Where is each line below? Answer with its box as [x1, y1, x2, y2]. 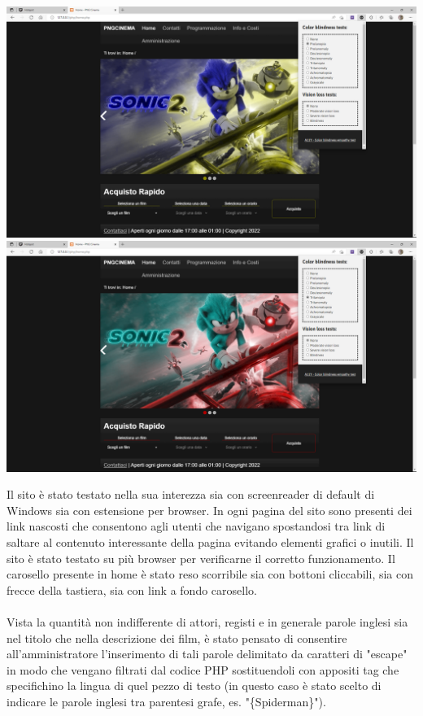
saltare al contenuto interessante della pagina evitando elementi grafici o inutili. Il [7, 533, 414, 550]
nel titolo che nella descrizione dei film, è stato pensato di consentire [7, 629, 347, 646]
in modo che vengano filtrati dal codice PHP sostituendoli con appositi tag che [7, 661, 399, 678]
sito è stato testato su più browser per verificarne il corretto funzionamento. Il [7, 549, 395, 566]
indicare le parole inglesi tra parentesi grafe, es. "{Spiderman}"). [7, 692, 326, 709]
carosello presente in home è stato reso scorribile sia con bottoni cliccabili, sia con [7, 565, 414, 583]
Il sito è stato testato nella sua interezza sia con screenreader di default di [7, 486, 375, 503]
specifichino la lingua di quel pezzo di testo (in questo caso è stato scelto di [7, 677, 382, 694]
